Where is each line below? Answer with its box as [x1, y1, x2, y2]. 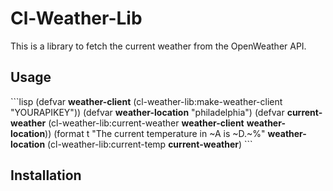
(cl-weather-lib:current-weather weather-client [48, 117, 245, 129]
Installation [10, 167, 82, 184]
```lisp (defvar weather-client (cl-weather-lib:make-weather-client [10, 95, 283, 107]
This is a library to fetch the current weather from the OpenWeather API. [10, 40, 307, 52]
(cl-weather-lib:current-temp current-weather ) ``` [47, 138, 253, 150]
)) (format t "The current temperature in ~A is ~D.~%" [44, 127, 266, 139]
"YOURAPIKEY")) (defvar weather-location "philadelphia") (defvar [10, 106, 285, 118]
